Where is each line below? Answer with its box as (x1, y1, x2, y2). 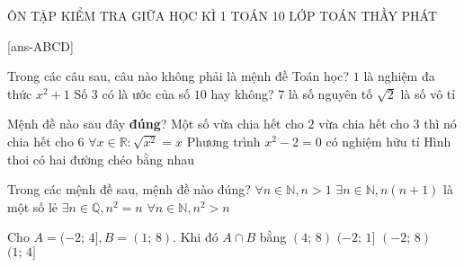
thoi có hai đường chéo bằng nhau (7, 149, 195, 168)
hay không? (210, 84, 274, 102)
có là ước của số (102, 84, 191, 102)
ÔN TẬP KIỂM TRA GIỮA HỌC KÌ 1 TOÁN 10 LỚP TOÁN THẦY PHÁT (7, 6, 438, 24)
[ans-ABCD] (7, 36, 74, 55)
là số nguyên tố (288, 84, 373, 102)
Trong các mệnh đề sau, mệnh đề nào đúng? (7, 180, 251, 199)
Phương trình (186, 131, 261, 150)
